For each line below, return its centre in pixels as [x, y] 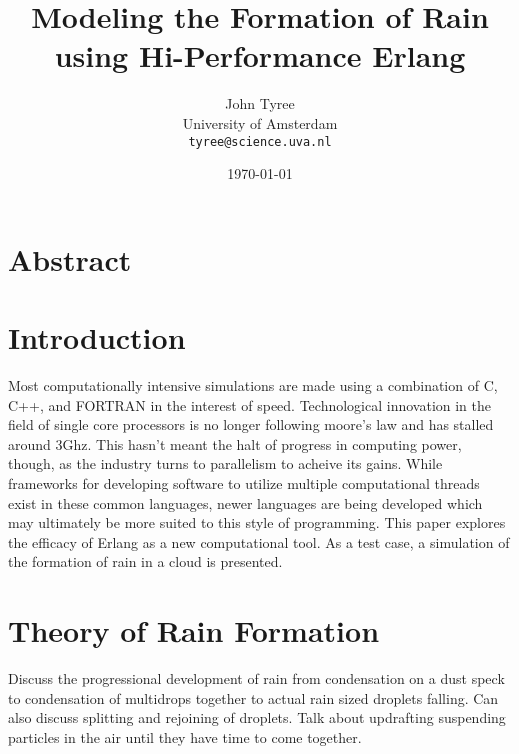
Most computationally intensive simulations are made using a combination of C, [253, 385]
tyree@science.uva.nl [260, 141]
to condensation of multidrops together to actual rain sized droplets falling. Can [253, 697]
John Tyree [260, 103]
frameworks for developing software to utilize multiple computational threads [244, 483]
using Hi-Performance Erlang [260, 55]
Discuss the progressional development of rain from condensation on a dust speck [256, 678]
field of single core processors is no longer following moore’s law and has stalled [251, 424]
